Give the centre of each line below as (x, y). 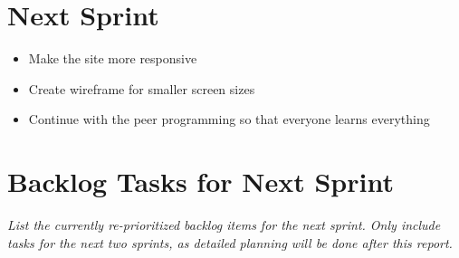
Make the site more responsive (113, 58)
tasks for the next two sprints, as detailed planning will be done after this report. (230, 242)
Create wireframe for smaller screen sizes (142, 88)
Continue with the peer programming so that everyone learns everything (229, 119)
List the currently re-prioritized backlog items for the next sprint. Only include (224, 225)
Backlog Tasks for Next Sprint (201, 182)
